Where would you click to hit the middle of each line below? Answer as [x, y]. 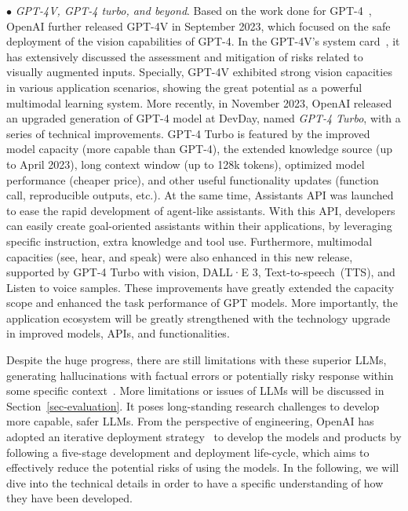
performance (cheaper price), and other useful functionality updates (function [193, 179]
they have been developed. [69, 498]
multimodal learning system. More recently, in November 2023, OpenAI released [199, 102]
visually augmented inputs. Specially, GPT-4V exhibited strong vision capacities [199, 72]
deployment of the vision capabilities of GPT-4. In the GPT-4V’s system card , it [203, 41]
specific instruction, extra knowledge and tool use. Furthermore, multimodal [189, 241]
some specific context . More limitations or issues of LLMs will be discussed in [195, 391]
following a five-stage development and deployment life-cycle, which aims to [188, 452]
